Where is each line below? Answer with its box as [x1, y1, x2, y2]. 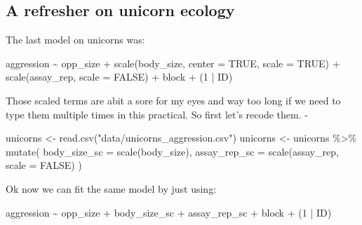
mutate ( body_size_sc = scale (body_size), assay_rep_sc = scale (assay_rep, [6, 144, 339, 158]
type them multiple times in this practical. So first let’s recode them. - [6, 107, 308, 121]
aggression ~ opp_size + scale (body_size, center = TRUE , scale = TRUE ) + [6, 55, 340, 70]
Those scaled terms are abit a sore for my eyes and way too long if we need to [6, 93, 341, 107]
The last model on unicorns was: [6, 32, 145, 47]
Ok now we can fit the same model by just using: [6, 181, 217, 196]
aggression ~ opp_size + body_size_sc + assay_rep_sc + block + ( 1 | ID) [6, 205, 332, 219]
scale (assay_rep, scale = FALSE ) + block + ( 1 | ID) [6, 69, 233, 84]
